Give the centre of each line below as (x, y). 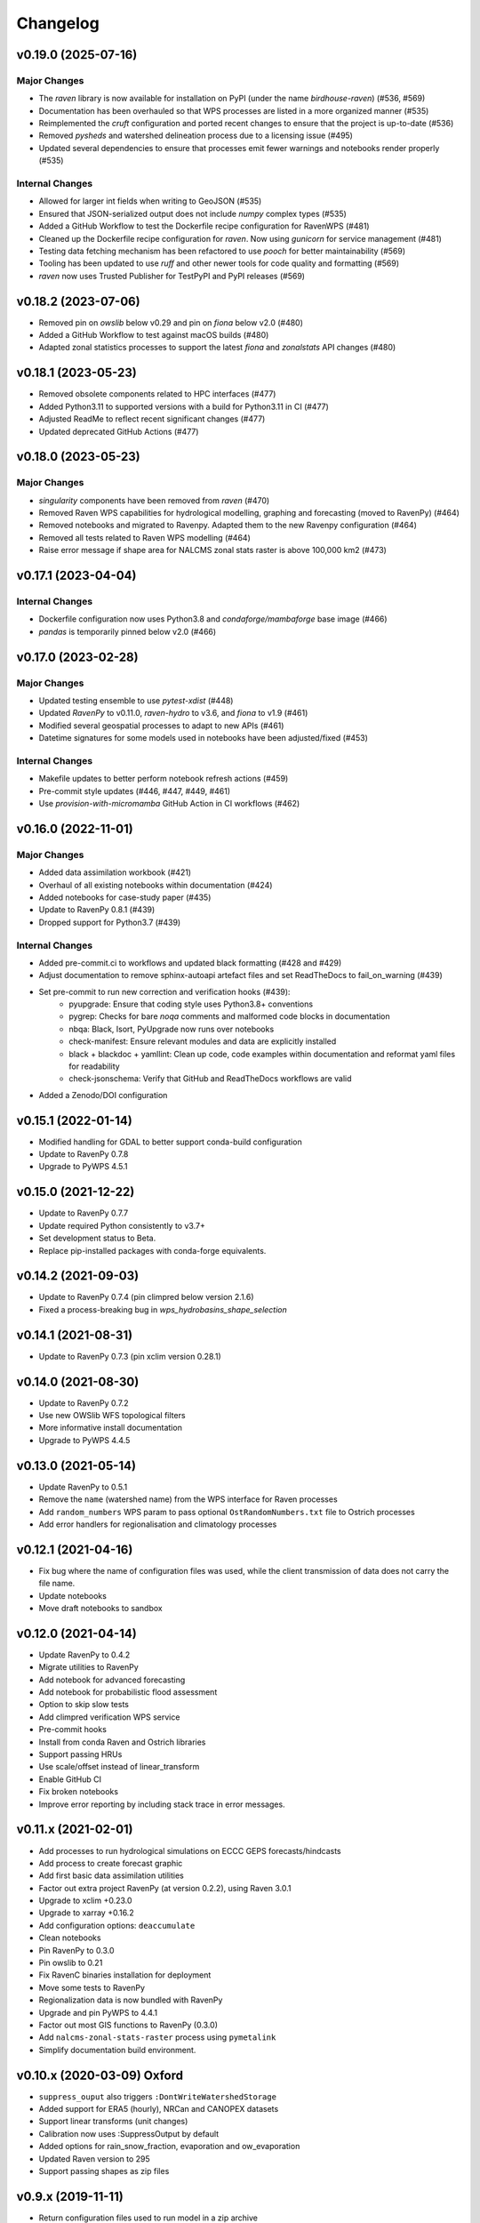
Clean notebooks (70, 1938)
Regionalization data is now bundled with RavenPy (131, 2000)
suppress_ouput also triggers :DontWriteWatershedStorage (158, 2096)
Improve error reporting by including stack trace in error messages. (162, 1804)
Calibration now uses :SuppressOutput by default (129, 2133)
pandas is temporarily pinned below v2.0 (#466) (128, 631)
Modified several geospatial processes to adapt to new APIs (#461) (161, 726)
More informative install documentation (110, 1428)
